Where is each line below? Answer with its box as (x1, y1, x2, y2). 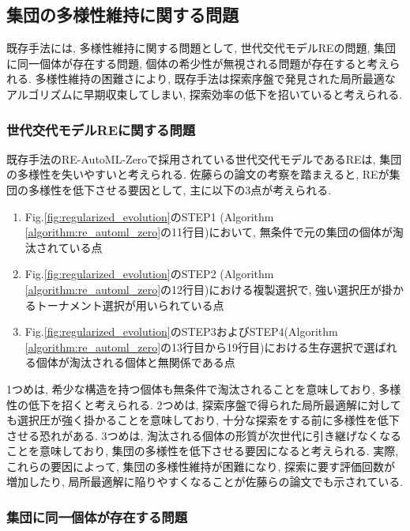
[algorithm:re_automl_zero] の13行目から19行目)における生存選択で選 (24, 338, 375, 355)
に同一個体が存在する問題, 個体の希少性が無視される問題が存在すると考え (6, 55, 389, 71)
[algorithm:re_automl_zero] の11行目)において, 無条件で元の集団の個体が (24, 224, 393, 240)
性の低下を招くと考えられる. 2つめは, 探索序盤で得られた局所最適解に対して (6, 396, 401, 412)
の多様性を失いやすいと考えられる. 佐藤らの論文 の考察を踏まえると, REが (6, 166, 389, 183)
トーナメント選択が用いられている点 (36, 296, 224, 313)
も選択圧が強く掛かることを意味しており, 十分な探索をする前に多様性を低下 (6, 412, 400, 428)
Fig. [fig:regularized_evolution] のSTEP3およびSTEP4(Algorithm (24, 323, 338, 340)
